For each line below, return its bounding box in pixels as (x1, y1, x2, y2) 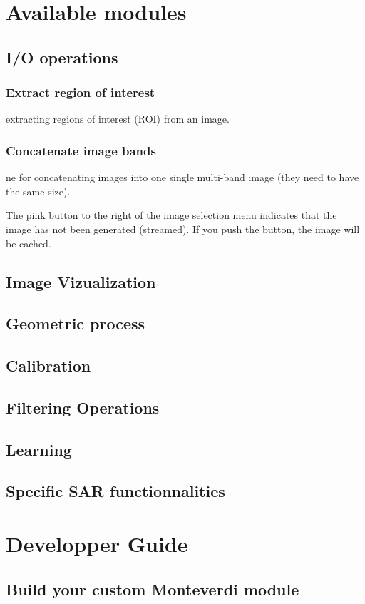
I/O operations (6, 46, 118, 68)
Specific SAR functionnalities (6, 480, 225, 502)
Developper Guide (6, 529, 188, 558)
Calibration (6, 354, 91, 377)
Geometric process (6, 312, 145, 334)
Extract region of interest (6, 83, 155, 101)
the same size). (6, 183, 71, 198)
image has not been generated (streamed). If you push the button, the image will (6, 221, 360, 236)
